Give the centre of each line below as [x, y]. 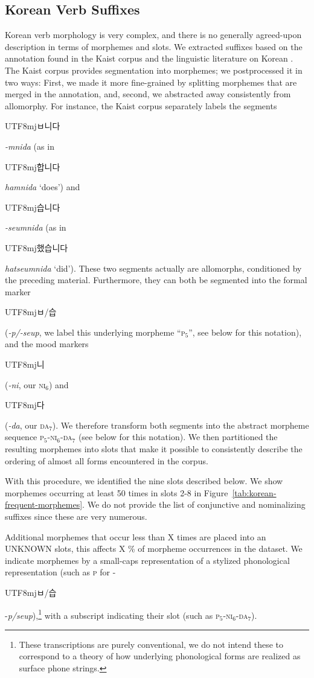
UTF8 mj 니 [25, 364]
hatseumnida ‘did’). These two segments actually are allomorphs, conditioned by [153, 268]
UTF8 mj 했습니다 [37, 247]
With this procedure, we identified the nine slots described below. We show [144, 481]
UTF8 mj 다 [25, 405]
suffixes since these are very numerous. [76, 516]
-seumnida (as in [36, 227]
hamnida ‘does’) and [43, 187]
